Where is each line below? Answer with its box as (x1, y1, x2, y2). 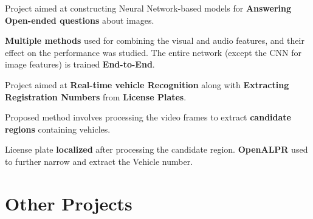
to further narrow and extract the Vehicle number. (5, 155, 193, 167)
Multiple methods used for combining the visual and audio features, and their (5, 34, 304, 47)
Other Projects (5, 190, 132, 215)
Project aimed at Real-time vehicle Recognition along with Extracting (5, 78, 289, 91)
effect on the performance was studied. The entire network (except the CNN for (5, 46, 301, 58)
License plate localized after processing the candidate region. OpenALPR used (5, 143, 308, 156)
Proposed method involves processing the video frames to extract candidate (5, 111, 291, 123)
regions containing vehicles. (5, 122, 111, 135)
